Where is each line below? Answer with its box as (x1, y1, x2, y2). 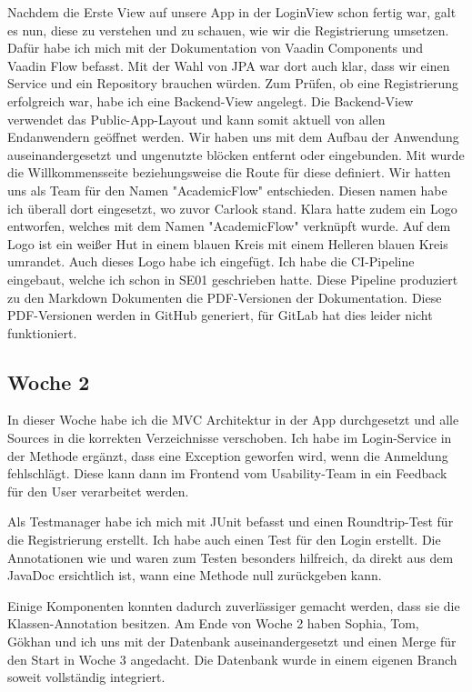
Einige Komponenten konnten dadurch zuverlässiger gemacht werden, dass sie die (7, 596, 460, 615)
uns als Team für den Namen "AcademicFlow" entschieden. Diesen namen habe (7, 180, 447, 199)
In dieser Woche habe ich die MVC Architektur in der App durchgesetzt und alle (7, 410, 459, 429)
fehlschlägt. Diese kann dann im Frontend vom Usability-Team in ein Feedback (7, 464, 447, 483)
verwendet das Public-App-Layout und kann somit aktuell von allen (7, 109, 386, 128)
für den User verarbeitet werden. (7, 481, 189, 500)
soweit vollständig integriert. (7, 667, 166, 687)
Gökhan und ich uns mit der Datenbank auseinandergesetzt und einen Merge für (7, 632, 457, 651)
